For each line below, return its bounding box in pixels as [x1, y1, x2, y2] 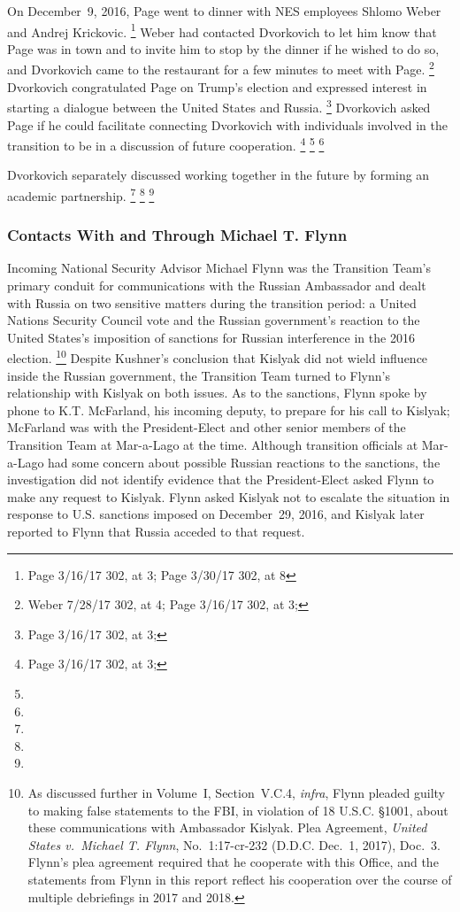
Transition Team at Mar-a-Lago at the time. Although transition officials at [7, 436, 418, 454]
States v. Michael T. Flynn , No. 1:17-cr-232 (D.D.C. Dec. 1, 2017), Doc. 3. [27, 835, 441, 854]
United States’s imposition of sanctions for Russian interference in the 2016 [7, 328, 415, 346]
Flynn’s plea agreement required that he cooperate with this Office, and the [27, 853, 439, 871]
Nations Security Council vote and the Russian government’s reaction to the [7, 311, 420, 329]
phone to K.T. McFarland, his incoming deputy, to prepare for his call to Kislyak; [7, 400, 450, 419]
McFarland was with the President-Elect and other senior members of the [7, 418, 406, 437]
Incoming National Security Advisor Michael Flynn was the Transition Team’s [7, 259, 431, 277]
